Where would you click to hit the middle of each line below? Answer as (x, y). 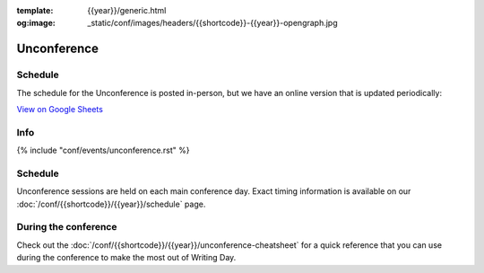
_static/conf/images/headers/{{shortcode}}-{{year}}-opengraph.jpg (212, 23)
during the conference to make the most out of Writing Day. (126, 258)
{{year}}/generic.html (127, 10)
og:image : (36, 23)
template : (35, 10)
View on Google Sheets (60, 109)
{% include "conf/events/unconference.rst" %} (103, 150)
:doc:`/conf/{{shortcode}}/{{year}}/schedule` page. (111, 204)
